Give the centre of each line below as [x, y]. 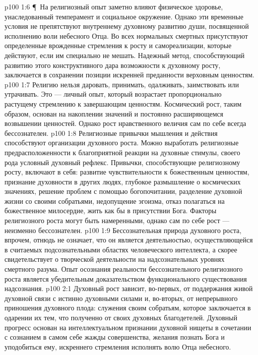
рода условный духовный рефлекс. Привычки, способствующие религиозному [122, 162]
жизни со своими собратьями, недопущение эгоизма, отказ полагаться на [115, 201]
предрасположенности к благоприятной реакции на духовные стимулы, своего [122, 152]
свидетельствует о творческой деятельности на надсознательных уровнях [115, 259]
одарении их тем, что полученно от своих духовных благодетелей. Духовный [121, 317]
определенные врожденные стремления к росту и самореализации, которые [118, 45]
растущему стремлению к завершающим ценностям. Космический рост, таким [123, 103]
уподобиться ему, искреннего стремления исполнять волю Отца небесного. [118, 346]
